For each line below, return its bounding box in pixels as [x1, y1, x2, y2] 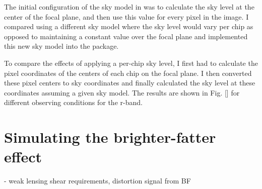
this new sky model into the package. [4, 41, 119, 51]
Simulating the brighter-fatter [4, 127, 216, 147]
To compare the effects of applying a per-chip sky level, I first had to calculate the [4, 57, 258, 68]
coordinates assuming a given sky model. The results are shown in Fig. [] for [4, 87, 240, 98]
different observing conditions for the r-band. [4, 97, 143, 108]
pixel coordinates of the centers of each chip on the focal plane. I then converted [4, 67, 252, 78]
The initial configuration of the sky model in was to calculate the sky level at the [4, 2, 254, 12]
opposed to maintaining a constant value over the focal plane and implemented [4, 31, 248, 41]
